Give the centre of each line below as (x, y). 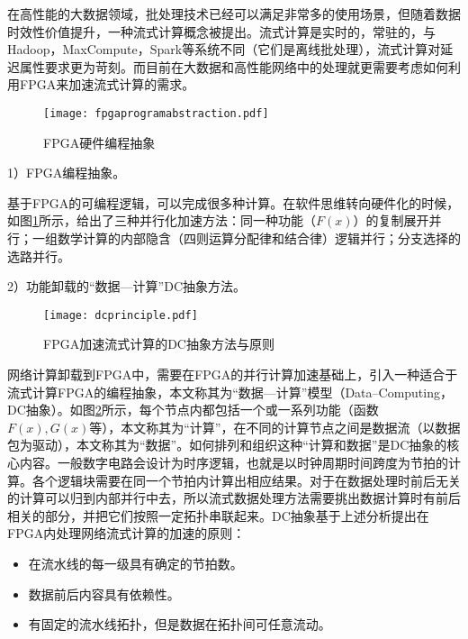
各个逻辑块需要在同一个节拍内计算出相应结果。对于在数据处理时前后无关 (246, 480)
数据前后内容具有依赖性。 (104, 593)
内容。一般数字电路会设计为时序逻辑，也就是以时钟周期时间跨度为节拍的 (234, 462)
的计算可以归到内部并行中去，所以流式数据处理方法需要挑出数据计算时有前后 (234, 498)
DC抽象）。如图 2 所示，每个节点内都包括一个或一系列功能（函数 (193, 410)
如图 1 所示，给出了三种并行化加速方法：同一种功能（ (162, 220)
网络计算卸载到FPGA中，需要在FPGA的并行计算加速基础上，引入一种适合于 (233, 374)
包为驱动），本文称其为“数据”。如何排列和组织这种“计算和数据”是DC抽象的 (227, 445)
